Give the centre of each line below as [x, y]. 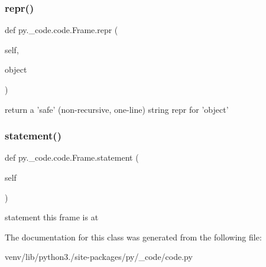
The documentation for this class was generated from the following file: [133, 237]
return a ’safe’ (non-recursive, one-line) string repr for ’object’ [117, 109]
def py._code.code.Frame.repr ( [61, 30]
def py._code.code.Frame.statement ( [72, 157]
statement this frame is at [52, 217]
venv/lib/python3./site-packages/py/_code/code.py [99, 257]
